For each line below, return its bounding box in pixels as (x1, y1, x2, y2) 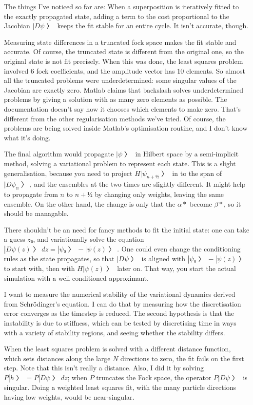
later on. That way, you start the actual (117, 263, 236, 273)
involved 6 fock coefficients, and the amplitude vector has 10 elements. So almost (4, 65, 245, 76)
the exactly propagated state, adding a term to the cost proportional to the (4, 11, 229, 21)
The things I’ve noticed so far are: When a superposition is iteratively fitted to (4, 1, 239, 11)
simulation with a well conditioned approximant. (4, 272, 149, 283)
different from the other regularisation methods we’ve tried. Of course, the (4, 113, 226, 123)
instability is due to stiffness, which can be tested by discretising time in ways (4, 318, 236, 328)
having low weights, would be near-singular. (4, 391, 135, 402)
